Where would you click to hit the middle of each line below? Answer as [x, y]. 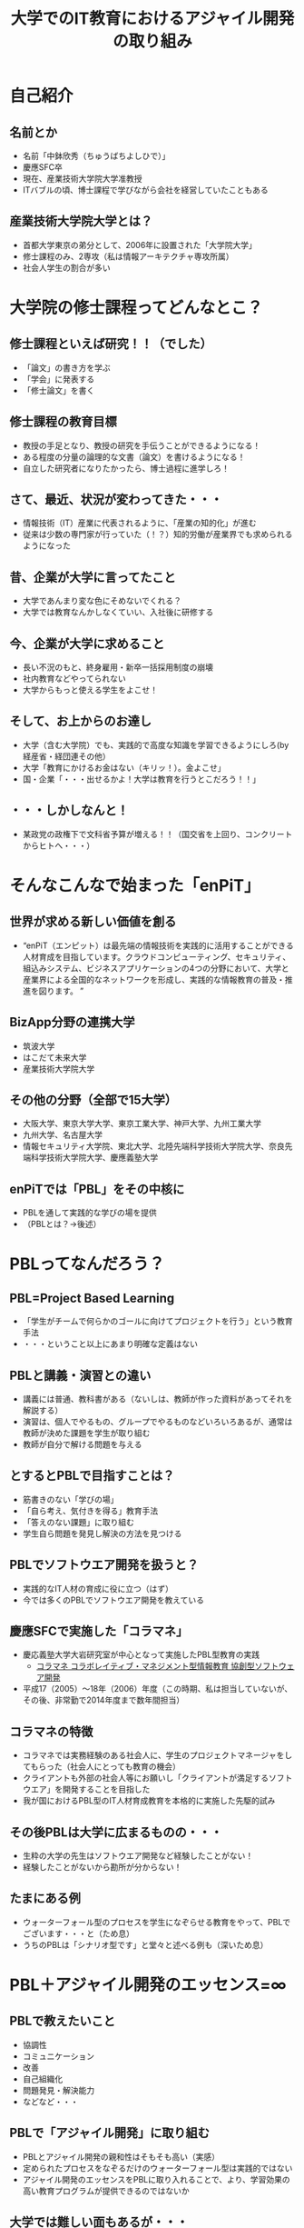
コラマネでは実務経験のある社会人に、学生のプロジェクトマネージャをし [157, 1755]
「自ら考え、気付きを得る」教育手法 [90, 1511]
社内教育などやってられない [74, 679]
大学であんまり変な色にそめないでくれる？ [102, 601]
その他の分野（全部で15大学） [93, 1099]
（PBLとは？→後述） [62, 1224]
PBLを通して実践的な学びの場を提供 [89, 1213]
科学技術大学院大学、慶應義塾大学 [94, 1158]
